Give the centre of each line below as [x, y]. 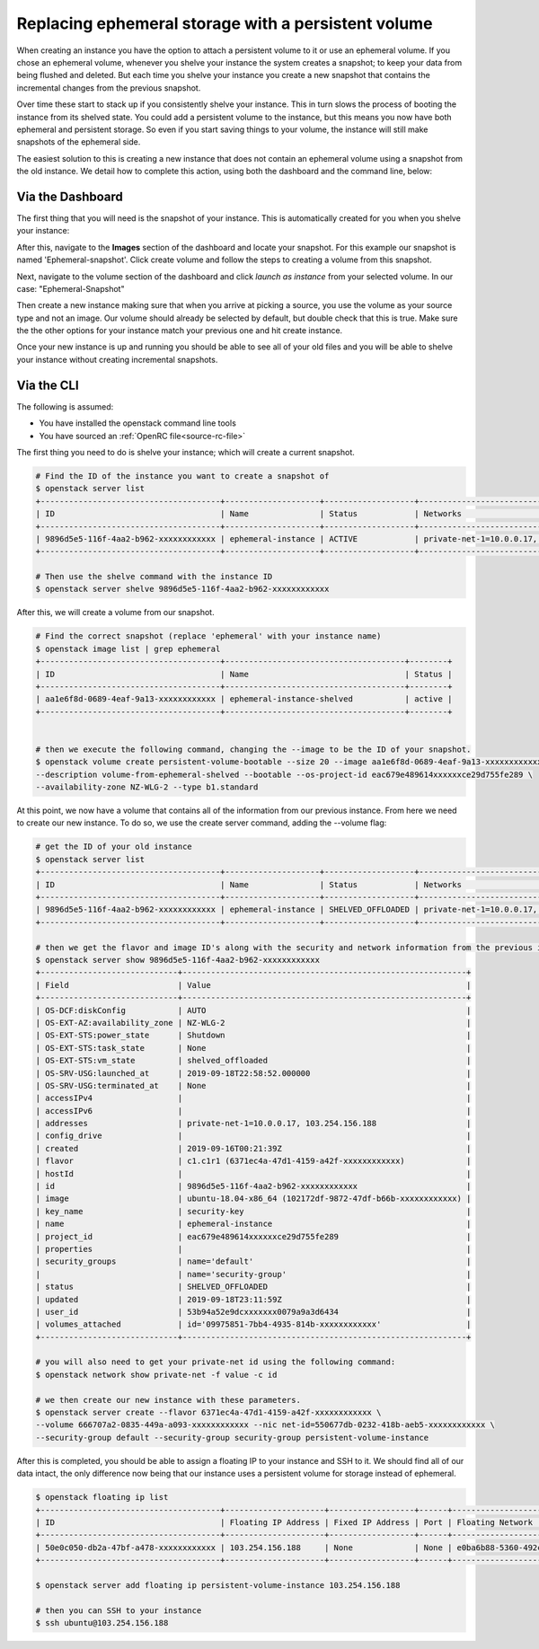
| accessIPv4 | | [253, 1098]
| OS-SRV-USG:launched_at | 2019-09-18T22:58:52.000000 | [253, 1073]
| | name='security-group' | [253, 1274]
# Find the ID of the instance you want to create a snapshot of [182, 476]
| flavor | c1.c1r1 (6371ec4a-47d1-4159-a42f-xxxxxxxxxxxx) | [253, 1161]
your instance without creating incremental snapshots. [117, 359]
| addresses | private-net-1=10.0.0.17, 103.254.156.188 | [253, 1124]
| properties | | [253, 1249]
